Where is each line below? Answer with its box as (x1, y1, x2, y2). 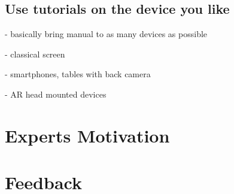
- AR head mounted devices (5, 87, 107, 100)
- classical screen (5, 47, 65, 60)
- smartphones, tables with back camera (5, 68, 151, 80)
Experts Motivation (5, 123, 170, 147)
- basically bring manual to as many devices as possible (5, 28, 208, 40)
